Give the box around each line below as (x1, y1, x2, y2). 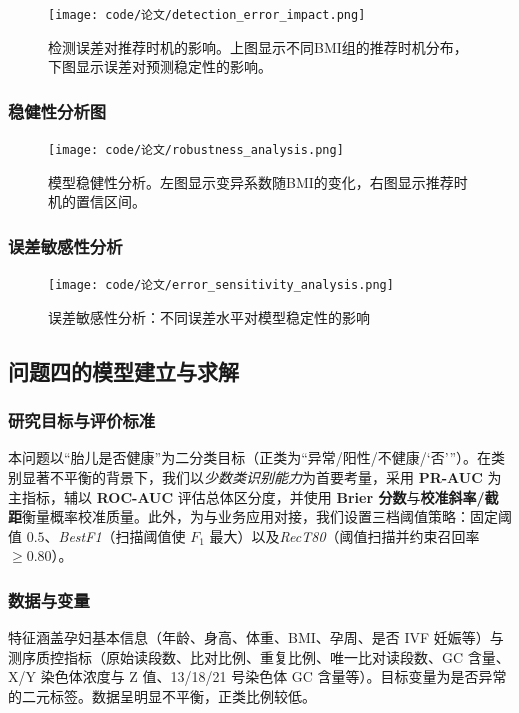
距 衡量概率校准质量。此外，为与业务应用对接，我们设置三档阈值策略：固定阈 (8, 506, 512, 527)
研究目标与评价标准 (8, 408, 156, 433)
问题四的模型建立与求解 (8, 355, 239, 386)
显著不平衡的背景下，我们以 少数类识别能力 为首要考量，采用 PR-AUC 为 (21, 466, 502, 487)
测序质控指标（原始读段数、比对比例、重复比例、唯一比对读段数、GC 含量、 (8, 646, 510, 667)
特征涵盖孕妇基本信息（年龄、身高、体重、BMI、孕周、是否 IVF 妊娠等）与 (8, 627, 504, 648)
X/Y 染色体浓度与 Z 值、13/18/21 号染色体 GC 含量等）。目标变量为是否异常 (8, 666, 507, 687)
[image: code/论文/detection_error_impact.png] (48, 8, 366, 22)
